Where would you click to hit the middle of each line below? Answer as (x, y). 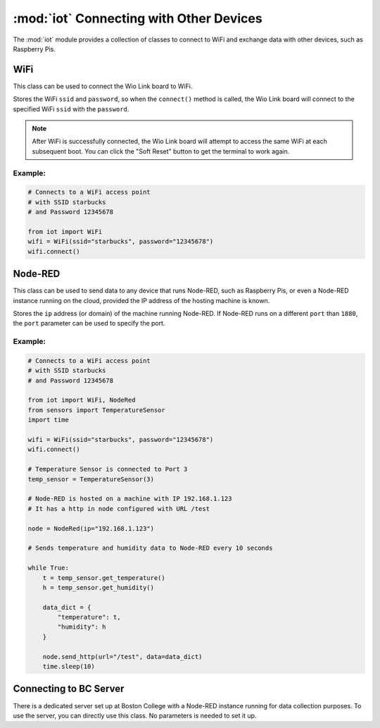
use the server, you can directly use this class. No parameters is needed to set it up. (135, 715)
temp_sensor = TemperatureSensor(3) (91, 479)
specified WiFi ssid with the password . (71, 109)
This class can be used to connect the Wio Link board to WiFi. (103, 86)
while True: (49, 568)
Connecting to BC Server (69, 689)
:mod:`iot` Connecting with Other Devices (138, 18)
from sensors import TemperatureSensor (96, 410)
